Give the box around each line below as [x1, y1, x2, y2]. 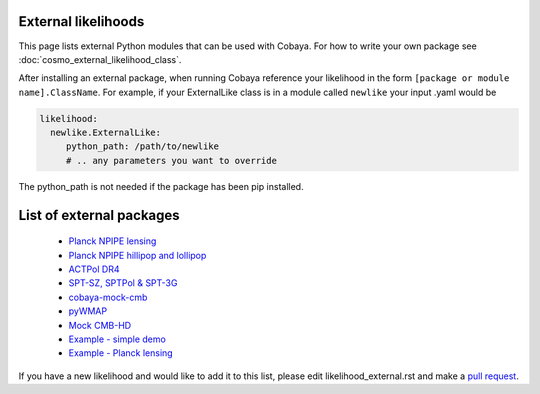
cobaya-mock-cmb [68, 291, 148, 303]
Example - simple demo [68, 333, 167, 345]
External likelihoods [18, 13, 145, 30]
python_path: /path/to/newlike [65, 141, 220, 152]
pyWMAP [68, 305, 108, 317]
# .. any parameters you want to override [65, 155, 277, 166]
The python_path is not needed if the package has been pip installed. [18, 180, 304, 192]
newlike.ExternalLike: [50, 127, 162, 139]
